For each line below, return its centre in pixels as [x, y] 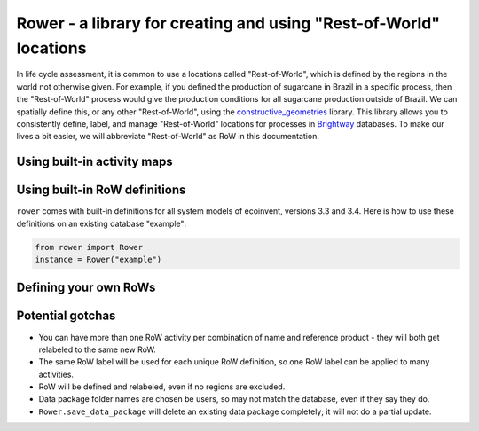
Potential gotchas [66, 316]
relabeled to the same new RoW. [98, 349]
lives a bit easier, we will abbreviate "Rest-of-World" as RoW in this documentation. [168, 137]
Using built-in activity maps [94, 162]
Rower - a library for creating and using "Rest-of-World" [228, 23]
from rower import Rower [89, 247]
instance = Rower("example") [98, 259]
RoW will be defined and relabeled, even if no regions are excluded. [162, 387]
